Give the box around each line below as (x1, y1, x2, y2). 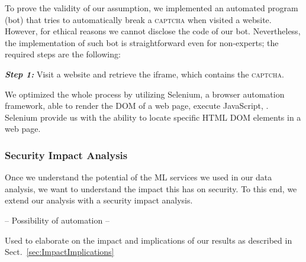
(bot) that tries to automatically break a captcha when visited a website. (5, 13, 272, 25)
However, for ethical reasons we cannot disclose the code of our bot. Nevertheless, (5, 25, 301, 37)
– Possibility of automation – (5, 214, 109, 226)
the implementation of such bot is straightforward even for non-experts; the (5, 36, 279, 48)
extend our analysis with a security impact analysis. (5, 194, 193, 206)
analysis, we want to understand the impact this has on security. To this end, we (5, 182, 297, 195)
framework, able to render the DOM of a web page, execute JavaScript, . (5, 99, 269, 112)
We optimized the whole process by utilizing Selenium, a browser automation (5, 88, 285, 100)
